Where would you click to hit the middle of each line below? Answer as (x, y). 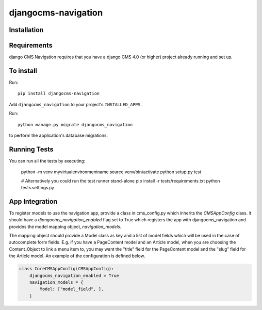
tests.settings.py (38, 188)
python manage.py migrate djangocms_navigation (75, 124)
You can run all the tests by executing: (47, 161)
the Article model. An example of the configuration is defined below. (77, 256)
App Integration (33, 201)
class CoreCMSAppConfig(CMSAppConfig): (66, 269)
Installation (26, 30)
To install (23, 71)
